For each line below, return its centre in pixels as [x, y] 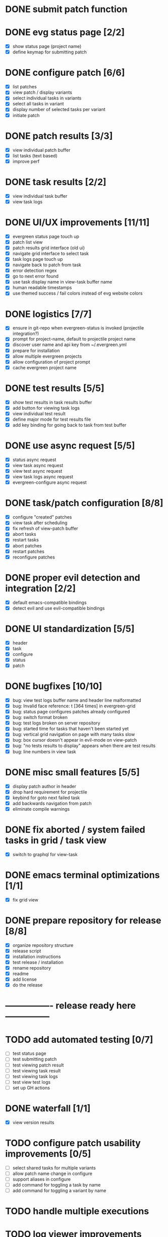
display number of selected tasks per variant [59, 109]
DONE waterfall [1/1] [48, 1108]
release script [27, 951]
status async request [34, 460]
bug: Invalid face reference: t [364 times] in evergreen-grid [74, 706]
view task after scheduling [40, 523]
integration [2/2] [40, 588]
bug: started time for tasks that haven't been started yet [71, 729]
